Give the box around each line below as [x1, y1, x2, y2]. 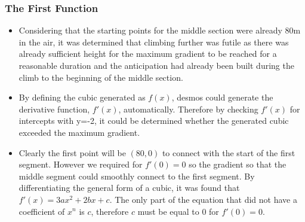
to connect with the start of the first [162, 146, 295, 159]
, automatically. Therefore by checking [118, 102, 258, 115]
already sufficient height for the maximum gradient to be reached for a [19, 47, 277, 60]
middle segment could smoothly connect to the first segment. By [19, 169, 255, 182]
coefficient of [19, 205, 65, 217]
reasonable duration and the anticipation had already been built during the [19, 59, 294, 71]
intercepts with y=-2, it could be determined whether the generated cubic [19, 114, 289, 127]
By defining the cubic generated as [19, 91, 146, 104]
